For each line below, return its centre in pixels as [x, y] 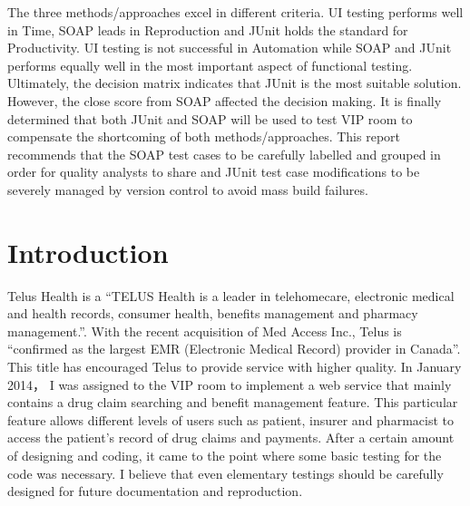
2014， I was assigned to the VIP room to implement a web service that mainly [230, 384]
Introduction [88, 252]
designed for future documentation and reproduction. [155, 491]
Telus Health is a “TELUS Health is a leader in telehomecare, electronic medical [231, 295]
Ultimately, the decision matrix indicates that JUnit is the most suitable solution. [235, 83]
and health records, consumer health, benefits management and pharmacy [213, 313]
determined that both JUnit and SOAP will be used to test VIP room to [210, 118]
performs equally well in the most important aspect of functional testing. [210, 65]
